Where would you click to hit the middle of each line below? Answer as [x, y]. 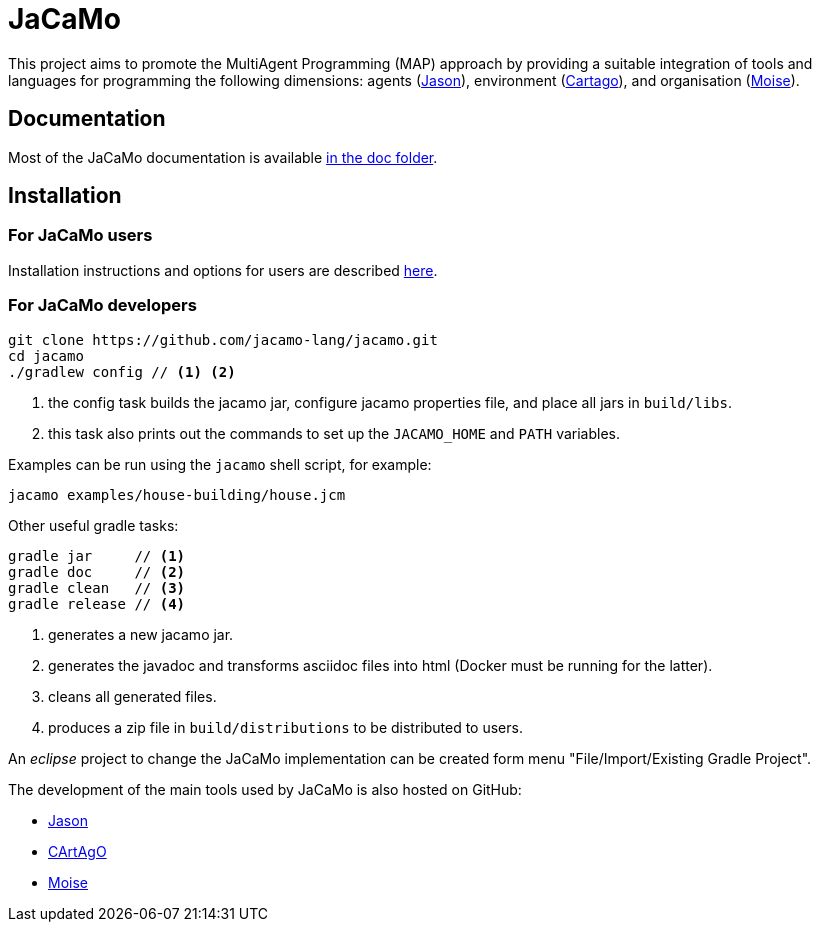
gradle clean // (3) [97, 587]
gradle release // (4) [97, 603]
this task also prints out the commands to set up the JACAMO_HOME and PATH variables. [334, 433]
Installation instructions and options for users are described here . [223, 270]
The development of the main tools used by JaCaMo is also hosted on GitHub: [265, 789]
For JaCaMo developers [102, 305]
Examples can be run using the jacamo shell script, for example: [220, 464]
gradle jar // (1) [97, 555]
